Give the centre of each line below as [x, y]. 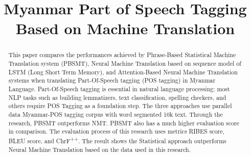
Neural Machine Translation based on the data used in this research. [99, 149]
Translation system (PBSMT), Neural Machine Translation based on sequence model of [125, 63]
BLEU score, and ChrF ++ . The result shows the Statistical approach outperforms [117, 140]
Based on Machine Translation [125, 28]
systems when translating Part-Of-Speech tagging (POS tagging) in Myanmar [112, 80]
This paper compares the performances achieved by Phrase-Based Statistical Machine [122, 55]
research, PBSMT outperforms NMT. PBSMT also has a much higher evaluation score [124, 123]
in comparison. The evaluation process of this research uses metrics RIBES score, [116, 131]
